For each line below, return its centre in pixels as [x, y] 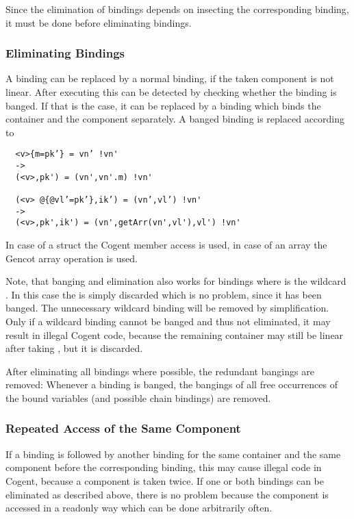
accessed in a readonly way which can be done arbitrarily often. [139, 508]
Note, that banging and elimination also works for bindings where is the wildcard [176, 281]
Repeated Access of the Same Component [123, 428]
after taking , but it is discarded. [74, 348]
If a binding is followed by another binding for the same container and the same [173, 454]
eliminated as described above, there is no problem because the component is [167, 494]
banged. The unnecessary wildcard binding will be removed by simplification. [167, 308]
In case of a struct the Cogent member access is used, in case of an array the [166, 244]
